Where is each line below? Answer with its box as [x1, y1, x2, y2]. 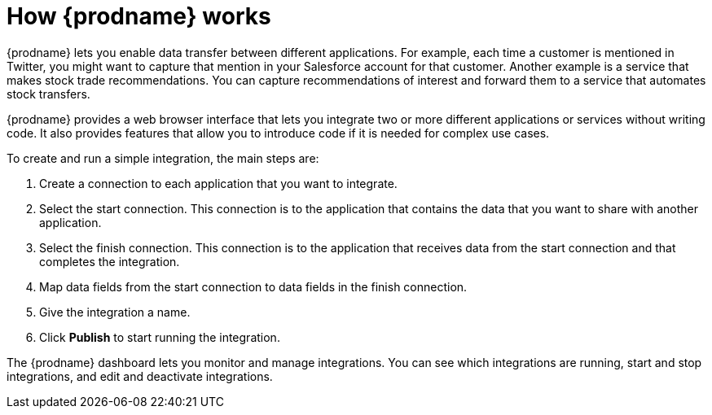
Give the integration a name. [39, 304, 191, 319]
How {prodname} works [7, 2, 271, 30]
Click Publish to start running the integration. [39, 330, 280, 344]
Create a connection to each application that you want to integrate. [39, 176, 398, 190]
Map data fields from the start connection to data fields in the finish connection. [39, 279, 468, 294]
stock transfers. [7, 86, 90, 101]
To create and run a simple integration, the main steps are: [7, 151, 319, 165]
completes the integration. [39, 254, 180, 269]
